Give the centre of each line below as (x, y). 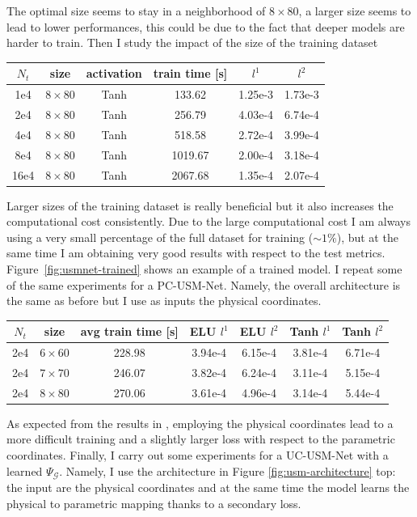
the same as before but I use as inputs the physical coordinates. (164, 301)
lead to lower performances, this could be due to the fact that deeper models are (206, 26)
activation (114, 73)
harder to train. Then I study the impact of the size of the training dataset (192, 42)
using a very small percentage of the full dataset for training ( (160, 237)
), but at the (367, 237)
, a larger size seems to (355, 11)
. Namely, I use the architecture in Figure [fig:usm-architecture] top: (227, 470)
